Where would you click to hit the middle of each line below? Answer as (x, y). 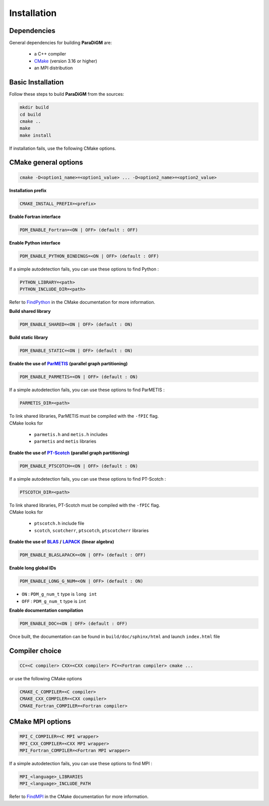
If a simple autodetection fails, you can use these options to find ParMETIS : (87, 390)
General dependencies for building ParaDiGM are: (61, 43)
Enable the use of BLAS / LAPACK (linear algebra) (62, 542)
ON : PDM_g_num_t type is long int (59, 594)
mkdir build (34, 108)
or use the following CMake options (46, 678)
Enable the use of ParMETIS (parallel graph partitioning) (68, 364)
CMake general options (46, 162)
